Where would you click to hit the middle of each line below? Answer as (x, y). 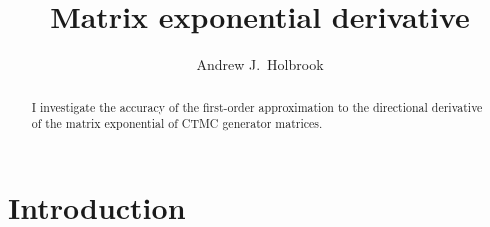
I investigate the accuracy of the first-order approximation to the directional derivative (257, 106)
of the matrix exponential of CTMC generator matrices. (177, 123)
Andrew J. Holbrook (260, 64)
